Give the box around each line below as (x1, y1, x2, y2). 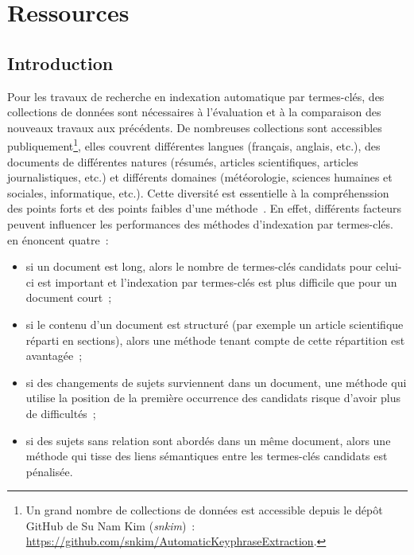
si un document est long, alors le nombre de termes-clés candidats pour (25, 258, 373, 275)
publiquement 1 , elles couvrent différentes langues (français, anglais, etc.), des (7, 135, 381, 154)
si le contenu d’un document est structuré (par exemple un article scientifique (25, 315, 404, 332)
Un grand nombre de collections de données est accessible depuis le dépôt (25, 502, 383, 518)
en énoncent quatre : (7, 231, 109, 248)
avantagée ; (25, 347, 83, 364)
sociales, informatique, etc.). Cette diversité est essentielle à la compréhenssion (7, 184, 389, 201)
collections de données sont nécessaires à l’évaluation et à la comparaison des (7, 104, 381, 120)
